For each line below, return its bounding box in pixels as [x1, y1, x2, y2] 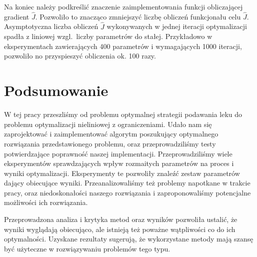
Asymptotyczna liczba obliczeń [4, 21, 98, 31]
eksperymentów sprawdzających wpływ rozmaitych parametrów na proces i [4, 158, 234, 168]
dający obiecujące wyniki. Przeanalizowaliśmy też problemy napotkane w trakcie [4, 177, 250, 188]
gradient [4, 11, 29, 21]
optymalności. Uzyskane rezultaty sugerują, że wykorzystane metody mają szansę [4, 233, 253, 244]
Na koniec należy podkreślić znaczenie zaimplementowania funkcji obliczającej [4, 1, 243, 11]
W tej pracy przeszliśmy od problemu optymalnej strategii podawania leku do [4, 109, 242, 119]
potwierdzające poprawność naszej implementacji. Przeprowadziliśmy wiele [4, 148, 232, 158]
